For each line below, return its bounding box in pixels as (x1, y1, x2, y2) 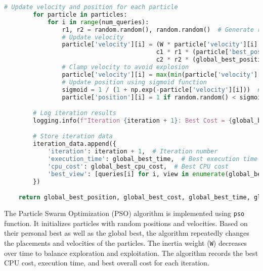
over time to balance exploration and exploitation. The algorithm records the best (4, 247, 258, 258)
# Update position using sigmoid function (62, 78, 207, 86)
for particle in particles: (33, 11, 127, 18)
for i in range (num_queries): (47, 18, 149, 26)
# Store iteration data (33, 133, 113, 140)
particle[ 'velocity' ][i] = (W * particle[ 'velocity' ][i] (62, 41, 258, 48)
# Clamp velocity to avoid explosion (62, 64, 189, 71)
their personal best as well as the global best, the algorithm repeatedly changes (4, 228, 249, 238)
